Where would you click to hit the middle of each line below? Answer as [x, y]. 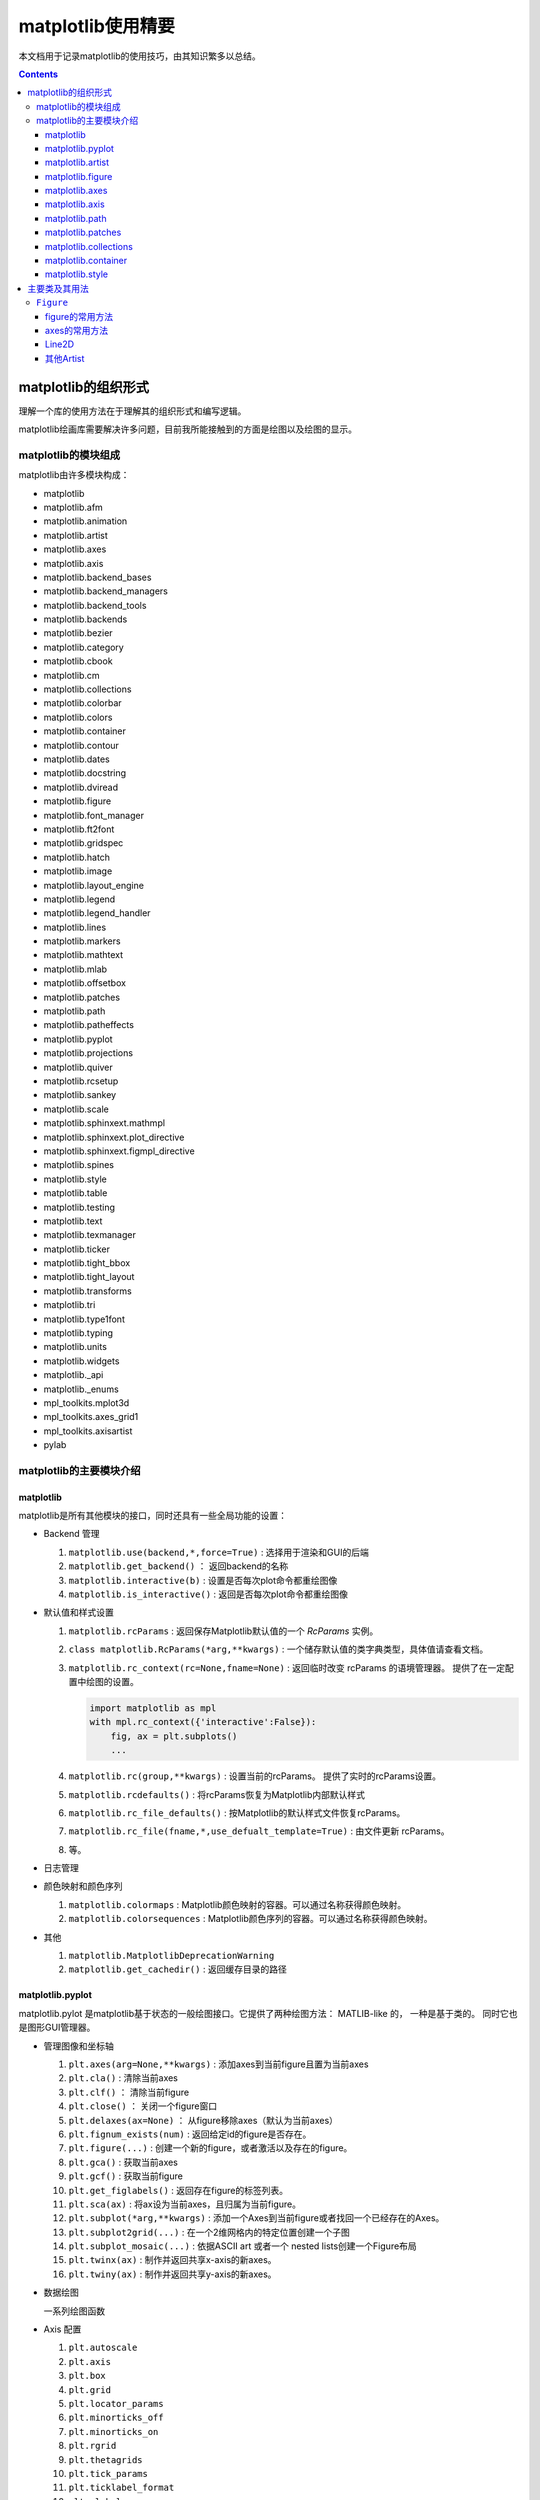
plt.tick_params [108, 2473]
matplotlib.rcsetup [81, 1081]
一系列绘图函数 [74, 2311]
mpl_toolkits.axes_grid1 [91, 1417]
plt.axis [90, 2361]
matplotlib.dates [76, 759]
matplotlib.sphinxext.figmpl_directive [119, 1151]
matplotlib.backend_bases [97, 577]
